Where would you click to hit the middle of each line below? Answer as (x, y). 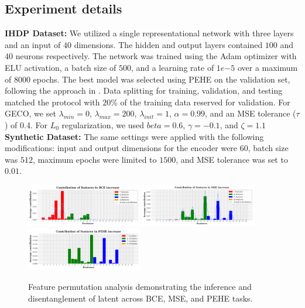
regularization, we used (103, 124)
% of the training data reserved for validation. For (201, 102)
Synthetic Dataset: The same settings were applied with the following (134, 136)
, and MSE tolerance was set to (232, 159)
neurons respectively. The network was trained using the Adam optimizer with (156, 56)
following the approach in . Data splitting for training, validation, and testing (144, 90)
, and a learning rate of (172, 67)
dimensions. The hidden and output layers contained (168, 44)
